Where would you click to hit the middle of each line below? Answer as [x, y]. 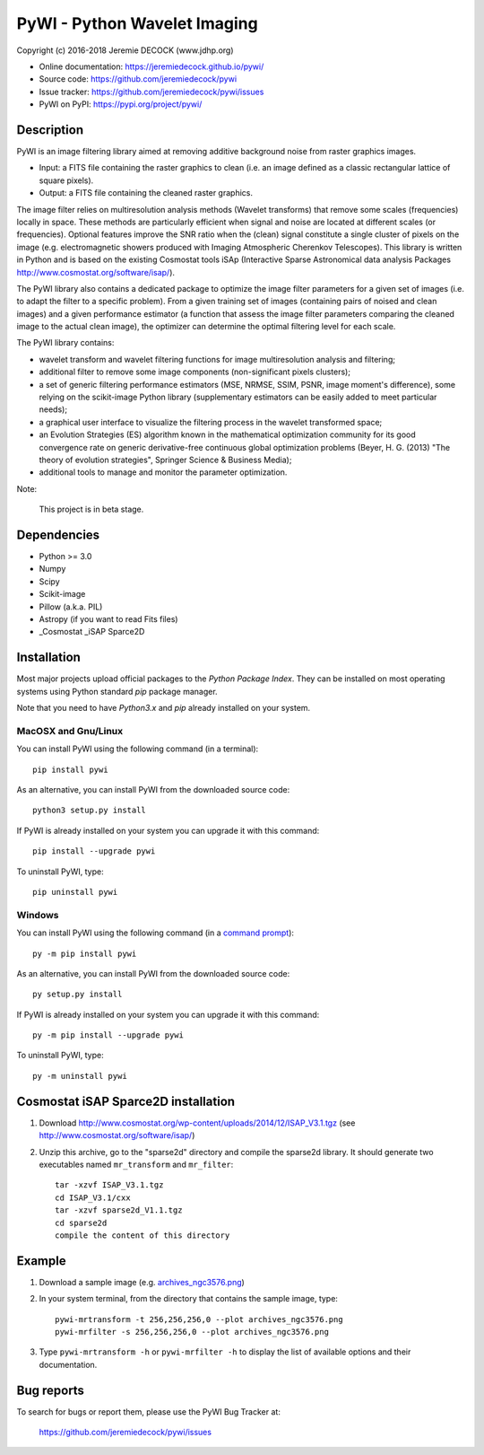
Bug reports [51, 1390]
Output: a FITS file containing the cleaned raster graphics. [146, 193]
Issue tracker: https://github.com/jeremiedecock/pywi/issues [151, 92]
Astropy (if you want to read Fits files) [108, 619]
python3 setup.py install [90, 811]
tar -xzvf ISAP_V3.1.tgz [109, 1185]
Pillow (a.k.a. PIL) [71, 607]
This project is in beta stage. [91, 509]
